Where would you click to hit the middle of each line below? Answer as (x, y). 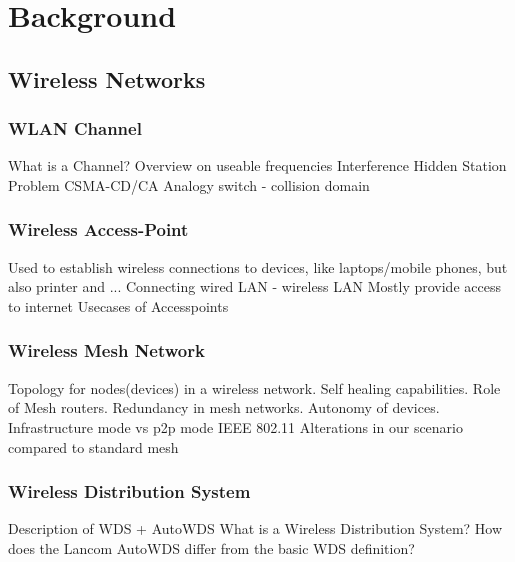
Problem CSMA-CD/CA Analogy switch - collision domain (189, 184)
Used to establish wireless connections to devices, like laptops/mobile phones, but (258, 266)
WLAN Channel (75, 128)
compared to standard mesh (93, 446)
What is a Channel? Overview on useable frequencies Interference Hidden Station (257, 165)
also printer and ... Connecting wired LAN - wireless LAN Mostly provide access (254, 286)
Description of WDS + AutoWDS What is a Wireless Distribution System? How (255, 528)
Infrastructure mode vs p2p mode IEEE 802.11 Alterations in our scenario (235, 426)
